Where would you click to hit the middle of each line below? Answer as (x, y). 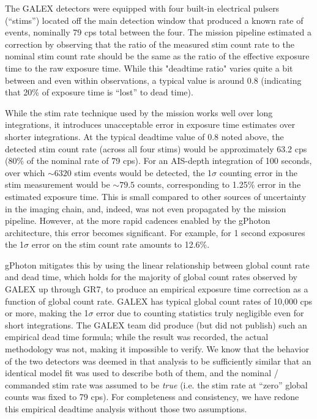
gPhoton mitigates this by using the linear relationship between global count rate (157, 265)
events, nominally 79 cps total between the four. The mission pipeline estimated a (158, 32)
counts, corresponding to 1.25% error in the (219, 184)
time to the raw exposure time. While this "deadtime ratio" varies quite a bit (149, 68)
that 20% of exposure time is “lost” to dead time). (99, 92)
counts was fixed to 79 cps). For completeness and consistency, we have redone (152, 397)
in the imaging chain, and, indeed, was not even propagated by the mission (146, 208)
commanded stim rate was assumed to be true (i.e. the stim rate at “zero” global (156, 384)
